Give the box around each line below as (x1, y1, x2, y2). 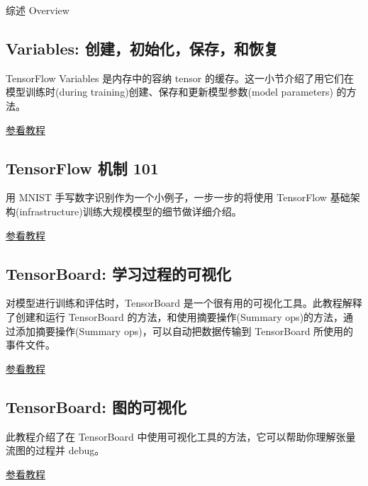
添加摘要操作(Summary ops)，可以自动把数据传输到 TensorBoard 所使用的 (15, 323, 354, 338)
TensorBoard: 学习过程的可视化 (6, 262, 231, 284)
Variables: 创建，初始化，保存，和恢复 (6, 37, 279, 59)
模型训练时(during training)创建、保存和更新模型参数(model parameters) (6, 84, 333, 99)
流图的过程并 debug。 (6, 443, 105, 458)
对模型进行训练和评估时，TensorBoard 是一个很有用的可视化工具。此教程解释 (6, 295, 362, 310)
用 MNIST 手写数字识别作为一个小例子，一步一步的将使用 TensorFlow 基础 (6, 190, 350, 205)
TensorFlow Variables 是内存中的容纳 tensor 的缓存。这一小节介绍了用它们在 (6, 70, 354, 85)
